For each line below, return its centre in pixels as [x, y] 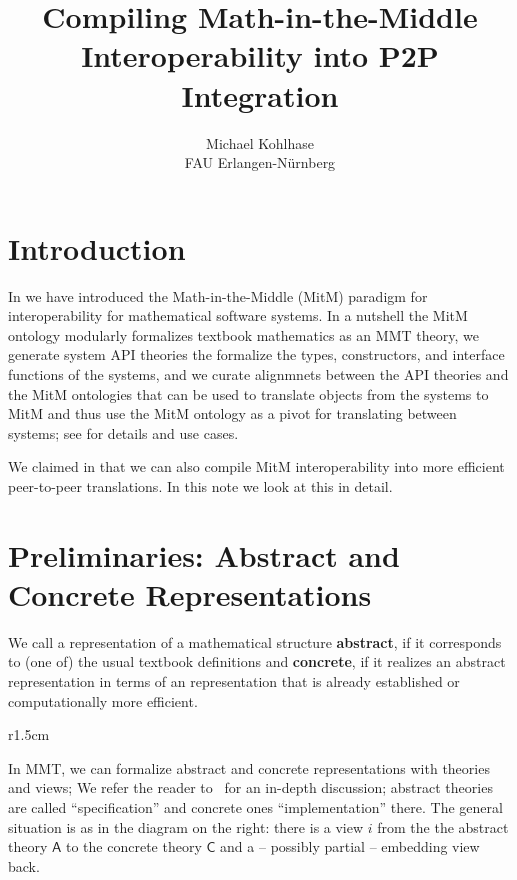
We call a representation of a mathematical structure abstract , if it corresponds [255, 641]
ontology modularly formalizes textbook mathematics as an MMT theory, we [243, 334]
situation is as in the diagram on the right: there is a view [186, 826]
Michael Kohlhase [260, 142]
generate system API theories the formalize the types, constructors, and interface [256, 354]
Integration [260, 94]
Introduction [97, 247]
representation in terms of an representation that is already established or [234, 681]
